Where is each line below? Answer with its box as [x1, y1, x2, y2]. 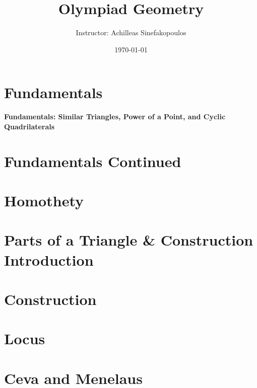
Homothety [4, 190, 84, 210]
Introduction [4, 249, 94, 270]
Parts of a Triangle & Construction [4, 229, 253, 250]
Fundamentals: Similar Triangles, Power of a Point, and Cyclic [4, 111, 226, 122]
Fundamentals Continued [4, 150, 181, 171]
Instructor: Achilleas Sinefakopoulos [76, 27, 186, 38]
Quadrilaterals [4, 121, 55, 131]
